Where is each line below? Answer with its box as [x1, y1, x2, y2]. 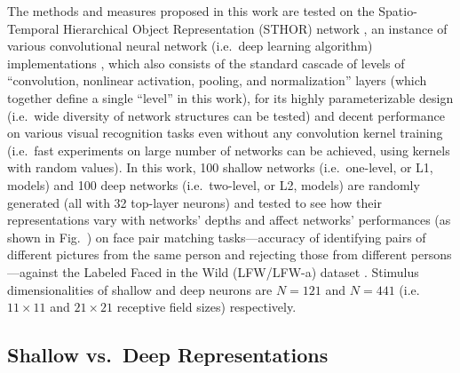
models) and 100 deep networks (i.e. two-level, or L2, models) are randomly [7, 175, 420, 194]
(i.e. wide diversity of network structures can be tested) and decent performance [7, 106, 445, 124]
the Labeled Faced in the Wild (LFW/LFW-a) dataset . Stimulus [62, 262, 419, 281]
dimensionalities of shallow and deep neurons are [7, 280, 273, 298]
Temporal [7, 19, 59, 37]
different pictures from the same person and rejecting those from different [7, 245, 408, 264]
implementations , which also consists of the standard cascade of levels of [7, 53, 405, 72]
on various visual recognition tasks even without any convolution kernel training [7, 123, 443, 142]
